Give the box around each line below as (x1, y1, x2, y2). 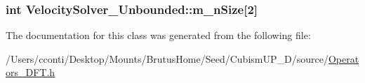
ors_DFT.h (6, 65, 55, 80)
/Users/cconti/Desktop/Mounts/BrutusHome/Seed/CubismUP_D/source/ (6, 51, 328, 66)
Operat (328, 51, 359, 66)
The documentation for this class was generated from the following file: (6, 28, 311, 43)
